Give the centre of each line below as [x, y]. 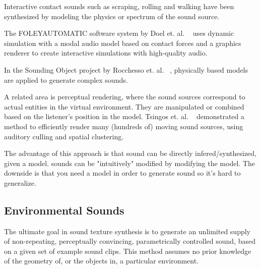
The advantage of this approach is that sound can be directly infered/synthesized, [131, 153]
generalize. [20, 182]
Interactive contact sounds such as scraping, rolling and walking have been [119, 6]
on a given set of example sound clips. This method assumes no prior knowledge [128, 251]
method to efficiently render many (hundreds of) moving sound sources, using [124, 126]
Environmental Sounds [64, 210]
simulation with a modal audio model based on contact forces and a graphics [123, 43]
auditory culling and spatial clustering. [64, 136]
